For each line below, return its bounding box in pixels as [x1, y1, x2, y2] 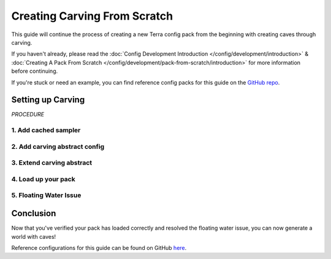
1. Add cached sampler [11, 126, 81, 135]
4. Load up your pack [11, 175, 76, 183]
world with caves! [11, 233, 56, 240]
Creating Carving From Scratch [11, 9, 173, 23]
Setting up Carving [11, 95, 85, 105]
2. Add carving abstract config [11, 142, 104, 151]
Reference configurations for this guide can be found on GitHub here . [11, 244, 187, 251]
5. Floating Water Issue [11, 191, 82, 200]
